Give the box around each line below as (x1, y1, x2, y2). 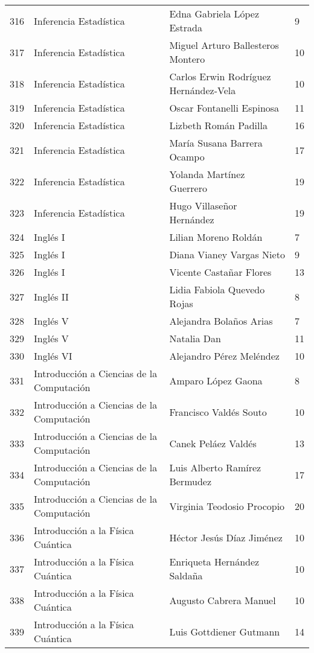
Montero (169, 52, 205, 66)
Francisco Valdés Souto (169, 404, 267, 419)
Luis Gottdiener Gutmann (169, 624, 280, 639)
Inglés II (34, 289, 69, 304)
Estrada (169, 21, 203, 34)
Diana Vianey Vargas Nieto (169, 247, 285, 261)
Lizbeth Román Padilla (169, 118, 268, 132)
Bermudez (169, 474, 212, 488)
